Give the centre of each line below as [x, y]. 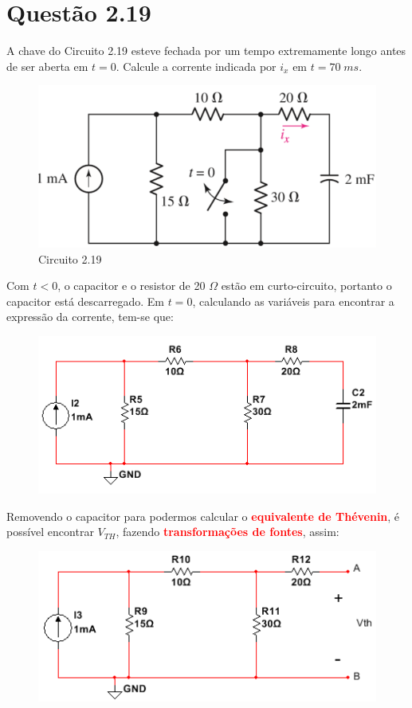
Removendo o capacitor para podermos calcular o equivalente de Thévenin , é [203, 516]
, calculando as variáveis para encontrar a [293, 301]
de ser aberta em [47, 66]
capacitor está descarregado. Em [86, 301]
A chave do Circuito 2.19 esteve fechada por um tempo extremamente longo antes [206, 51]
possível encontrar [50, 532]
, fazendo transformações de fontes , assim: [228, 532]
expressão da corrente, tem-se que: [90, 317]
